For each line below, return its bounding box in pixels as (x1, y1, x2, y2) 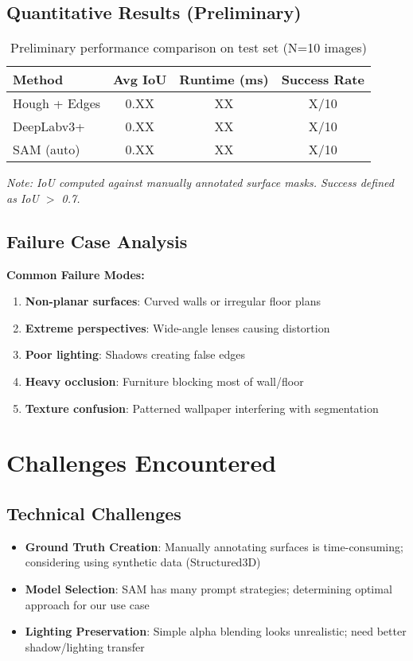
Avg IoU (113, 70, 167, 89)
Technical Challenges (6, 500, 181, 525)
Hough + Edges (13, 94, 101, 113)
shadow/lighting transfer (25, 638, 145, 655)
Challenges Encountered (6, 446, 277, 479)
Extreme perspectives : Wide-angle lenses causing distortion (25, 319, 330, 336)
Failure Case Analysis (6, 228, 188, 253)
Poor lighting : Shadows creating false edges (25, 346, 245, 363)
